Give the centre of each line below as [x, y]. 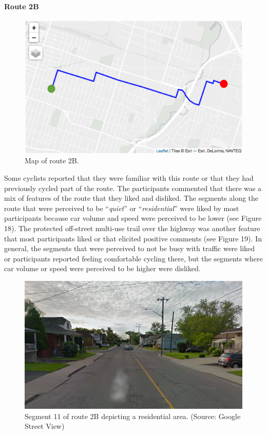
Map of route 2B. [52, 160]
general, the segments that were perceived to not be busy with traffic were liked [130, 248]
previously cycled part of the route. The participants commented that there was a [133, 188]
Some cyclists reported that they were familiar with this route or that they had [129, 178]
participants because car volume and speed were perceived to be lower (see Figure [133, 218]
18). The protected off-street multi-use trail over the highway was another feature [132, 228]
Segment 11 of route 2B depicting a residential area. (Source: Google [133, 416]
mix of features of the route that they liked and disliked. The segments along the [131, 198]
